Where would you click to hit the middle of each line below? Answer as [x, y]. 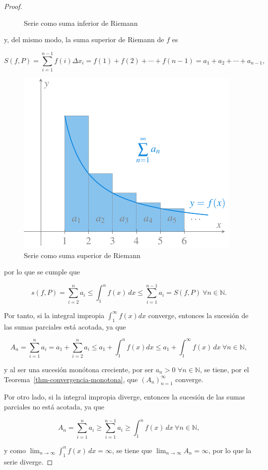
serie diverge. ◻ [29, 461]
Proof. [13, 6]
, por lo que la [230, 450]
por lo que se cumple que [42, 272]
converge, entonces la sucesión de [198, 315]
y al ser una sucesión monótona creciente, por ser [79, 369]
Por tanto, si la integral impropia [54, 315]
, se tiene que [132, 450]
